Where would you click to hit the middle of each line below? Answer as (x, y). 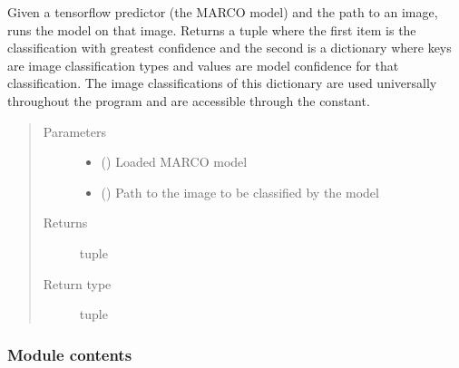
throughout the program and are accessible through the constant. (189, 100)
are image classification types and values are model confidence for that (203, 65)
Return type (77, 283)
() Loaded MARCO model (174, 162)
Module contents (70, 354)
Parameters (74, 131)
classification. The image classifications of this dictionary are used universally (222, 83)
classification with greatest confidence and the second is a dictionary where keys (229, 48)
